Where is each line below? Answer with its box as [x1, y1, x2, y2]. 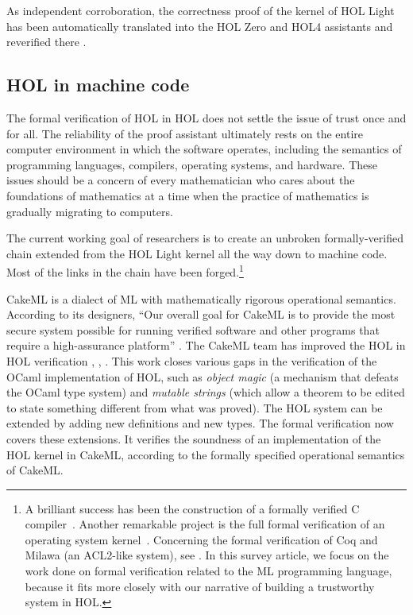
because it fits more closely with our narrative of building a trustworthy [25, 578, 375, 594]
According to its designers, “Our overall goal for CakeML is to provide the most [6, 306, 396, 323]
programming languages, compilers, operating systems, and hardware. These [6, 156, 377, 172]
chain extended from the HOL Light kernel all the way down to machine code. [6, 245, 388, 261]
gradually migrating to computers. [6, 203, 173, 219]
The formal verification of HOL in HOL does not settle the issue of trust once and [6, 109, 407, 126]
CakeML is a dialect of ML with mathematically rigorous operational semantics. [6, 290, 396, 307]
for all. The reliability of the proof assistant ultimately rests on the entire [6, 125, 363, 141]
